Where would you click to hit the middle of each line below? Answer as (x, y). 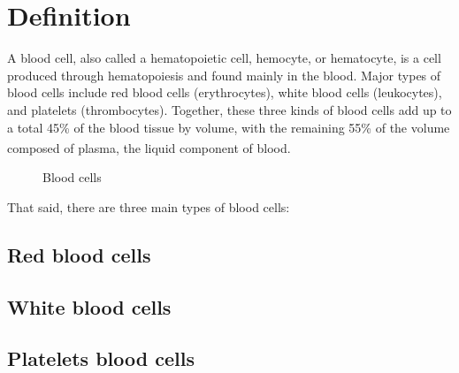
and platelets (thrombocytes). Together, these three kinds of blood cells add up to (229, 109)
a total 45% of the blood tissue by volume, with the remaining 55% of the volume (229, 127)
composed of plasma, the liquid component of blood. (149, 147)
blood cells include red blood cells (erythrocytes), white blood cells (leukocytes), (225, 92)
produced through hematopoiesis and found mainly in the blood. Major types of (224, 75)
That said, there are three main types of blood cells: (149, 206)
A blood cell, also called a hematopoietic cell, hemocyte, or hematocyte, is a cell (224, 58)
